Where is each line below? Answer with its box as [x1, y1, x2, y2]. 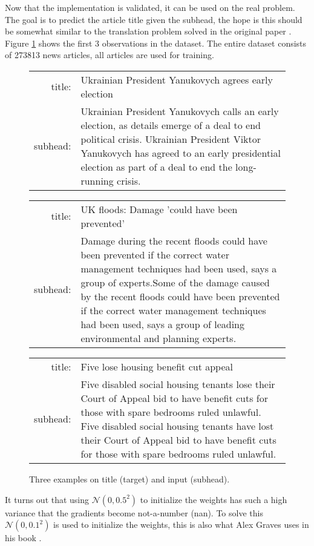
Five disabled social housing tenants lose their [80, 377, 275, 391]
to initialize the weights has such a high [140, 493, 287, 505]
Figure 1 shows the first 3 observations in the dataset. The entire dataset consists [5, 36, 307, 49]
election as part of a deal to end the [80, 159, 232, 174]
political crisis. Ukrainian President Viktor [80, 131, 261, 146]
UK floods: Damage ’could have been [80, 202, 238, 216]
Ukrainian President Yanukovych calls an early [80, 104, 279, 118]
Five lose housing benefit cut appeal [80, 359, 233, 373]
